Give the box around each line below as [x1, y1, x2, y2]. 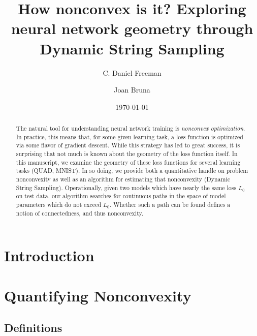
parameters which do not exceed [16, 200, 102, 208]
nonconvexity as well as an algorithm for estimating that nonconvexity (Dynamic [16, 175, 231, 184]
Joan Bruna [114, 84, 150, 95]
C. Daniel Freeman [103, 67, 162, 78]
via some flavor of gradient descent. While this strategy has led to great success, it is [16, 141, 240, 149]
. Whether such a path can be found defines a [109, 200, 231, 208]
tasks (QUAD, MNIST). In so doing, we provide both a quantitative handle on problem [16, 166, 248, 175]
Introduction [4, 245, 94, 266]
